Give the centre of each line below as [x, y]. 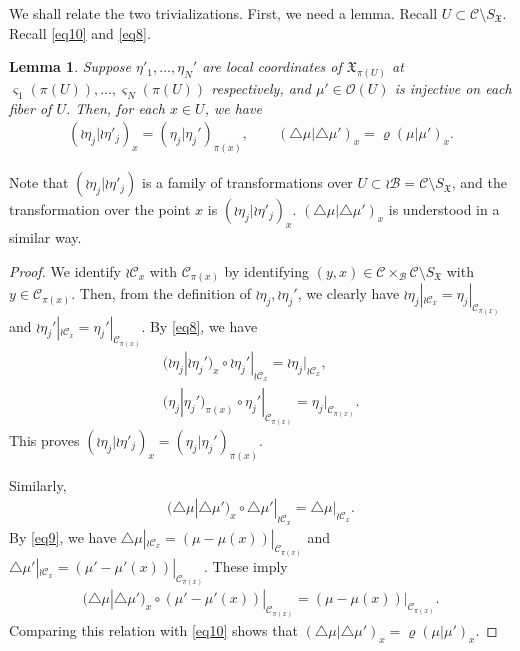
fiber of [30, 107]
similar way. [45, 237]
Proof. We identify [65, 270]
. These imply [246, 566]
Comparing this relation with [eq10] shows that [153, 629]
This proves [44, 439]
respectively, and [261, 88]
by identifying [267, 270]
